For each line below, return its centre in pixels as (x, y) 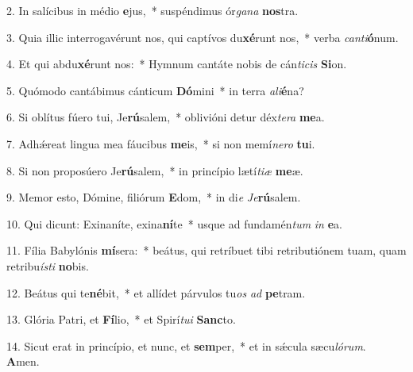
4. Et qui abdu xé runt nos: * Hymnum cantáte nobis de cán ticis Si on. (177, 64)
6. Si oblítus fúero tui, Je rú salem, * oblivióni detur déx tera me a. (166, 117)
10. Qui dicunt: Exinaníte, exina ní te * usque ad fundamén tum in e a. (174, 223)
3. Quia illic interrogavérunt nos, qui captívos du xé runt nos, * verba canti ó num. (203, 37)
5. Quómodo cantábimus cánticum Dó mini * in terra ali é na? (155, 90)
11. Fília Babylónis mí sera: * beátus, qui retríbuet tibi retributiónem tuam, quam (206, 250)
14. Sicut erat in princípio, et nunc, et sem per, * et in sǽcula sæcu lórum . (186, 345)
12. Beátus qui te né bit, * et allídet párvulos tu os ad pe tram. (156, 292)
